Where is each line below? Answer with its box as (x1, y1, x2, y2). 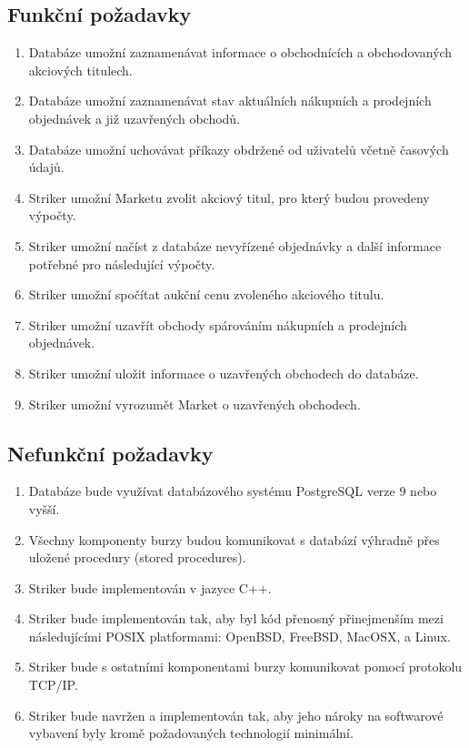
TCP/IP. (28, 675, 78, 694)
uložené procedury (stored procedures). (28, 548, 246, 567)
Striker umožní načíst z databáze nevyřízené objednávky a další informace (28, 236, 442, 255)
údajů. (28, 157, 65, 177)
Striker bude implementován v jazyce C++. (28, 578, 272, 597)
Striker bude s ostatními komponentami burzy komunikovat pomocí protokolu (28, 657, 463, 676)
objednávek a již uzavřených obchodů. (28, 108, 241, 127)
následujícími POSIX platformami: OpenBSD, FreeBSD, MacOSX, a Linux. (28, 626, 451, 645)
